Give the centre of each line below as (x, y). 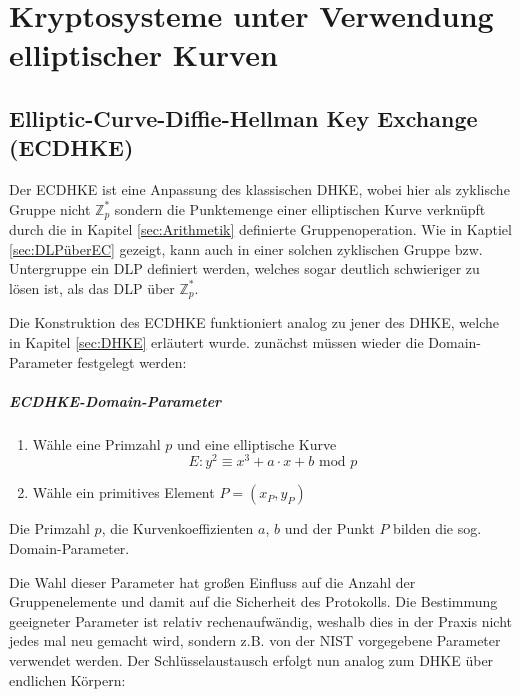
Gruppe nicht (50, 208)
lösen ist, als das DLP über (92, 287)
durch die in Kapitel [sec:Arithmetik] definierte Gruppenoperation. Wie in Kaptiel (260, 229)
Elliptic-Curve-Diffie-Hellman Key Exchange (243, 117)
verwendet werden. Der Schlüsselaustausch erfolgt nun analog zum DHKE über (251, 660)
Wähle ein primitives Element (123, 492)
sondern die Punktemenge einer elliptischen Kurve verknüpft (300, 208)
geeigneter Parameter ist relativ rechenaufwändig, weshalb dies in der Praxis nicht (261, 620)
